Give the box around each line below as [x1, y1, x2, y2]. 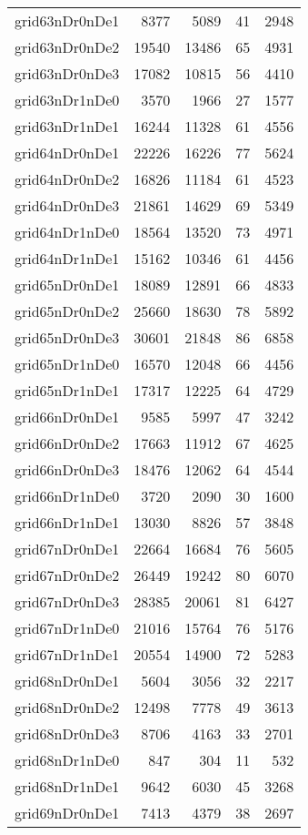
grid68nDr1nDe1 [15, 776, 120, 797]
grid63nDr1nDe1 [15, 116, 120, 137]
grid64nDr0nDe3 [15, 195, 120, 216]
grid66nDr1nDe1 [15, 512, 120, 533]
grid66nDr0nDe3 [15, 459, 120, 480]
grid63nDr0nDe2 [15, 36, 120, 57]
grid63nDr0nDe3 [15, 63, 120, 84]
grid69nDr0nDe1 [15, 802, 120, 823]
